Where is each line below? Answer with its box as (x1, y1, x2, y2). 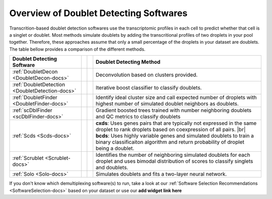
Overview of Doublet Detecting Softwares (9, 8, 188, 19)
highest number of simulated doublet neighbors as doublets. (96, 101, 239, 108)
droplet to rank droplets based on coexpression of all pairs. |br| (96, 126, 246, 133)
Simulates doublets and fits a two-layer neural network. (96, 171, 227, 178)
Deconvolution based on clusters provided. (96, 71, 198, 78)
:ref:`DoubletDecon (12, 68, 58, 75)
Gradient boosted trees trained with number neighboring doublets (96, 107, 252, 114)
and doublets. (96, 164, 128, 171)
